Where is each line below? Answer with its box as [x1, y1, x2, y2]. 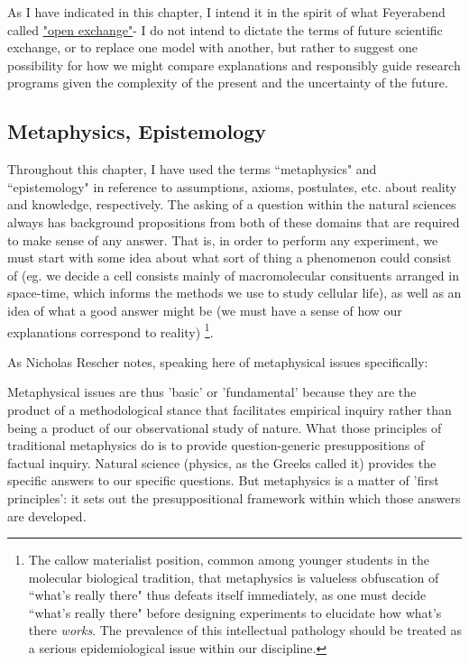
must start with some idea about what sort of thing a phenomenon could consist [7, 248, 452, 267]
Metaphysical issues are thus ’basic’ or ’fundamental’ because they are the [7, 382, 417, 401]
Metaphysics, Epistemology [7, 117, 267, 145]
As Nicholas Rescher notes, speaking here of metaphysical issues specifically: [7, 352, 428, 371]
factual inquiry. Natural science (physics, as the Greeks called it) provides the [7, 453, 437, 472]
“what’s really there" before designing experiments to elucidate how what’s [28, 603, 442, 622]
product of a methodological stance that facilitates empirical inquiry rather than [7, 400, 452, 419]
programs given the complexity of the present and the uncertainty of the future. [7, 73, 448, 92]
